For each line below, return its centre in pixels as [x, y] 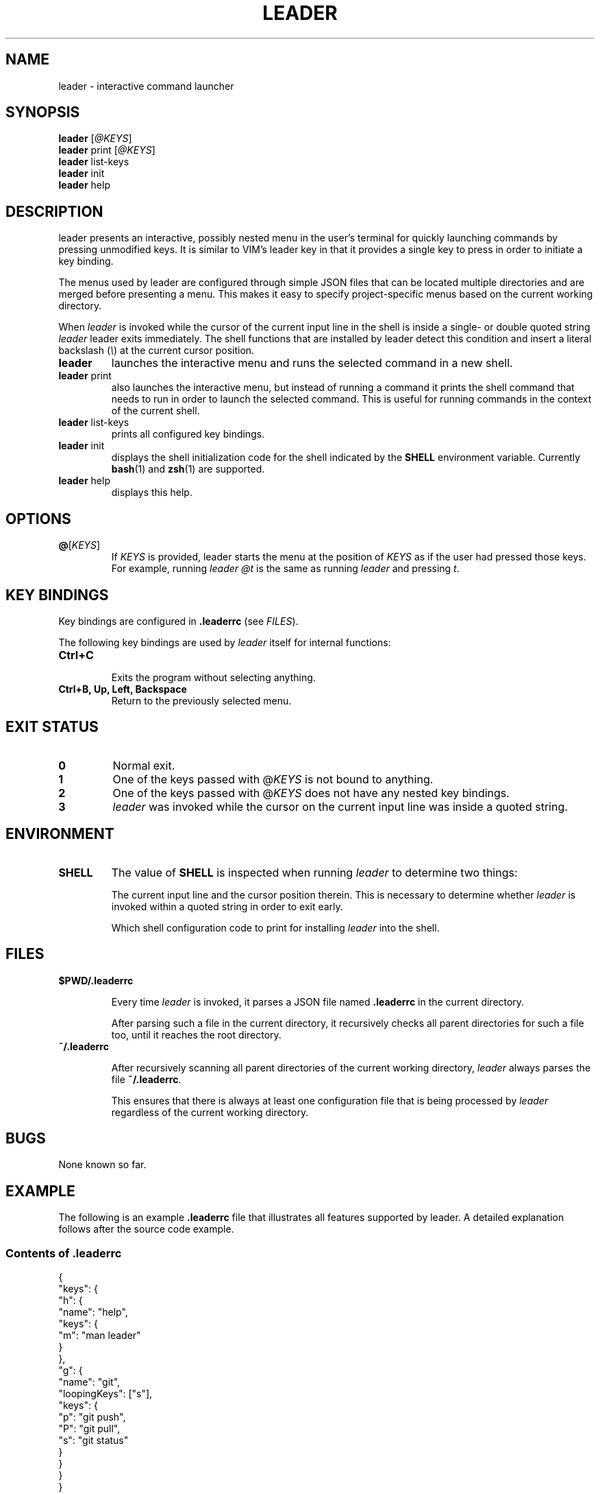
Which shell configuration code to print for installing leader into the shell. [275, 927]
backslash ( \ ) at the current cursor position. [157, 351]
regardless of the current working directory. [210, 1112]
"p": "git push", [92, 1416]
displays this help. [152, 493]
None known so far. [102, 1165]
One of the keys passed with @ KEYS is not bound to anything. [273, 779]
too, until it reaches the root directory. [196, 1034]
